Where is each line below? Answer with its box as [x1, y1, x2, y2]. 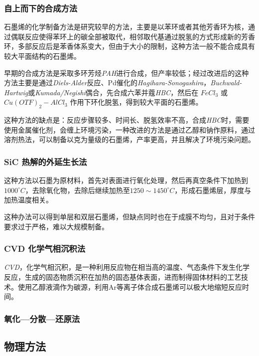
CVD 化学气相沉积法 [4, 242, 86, 255]
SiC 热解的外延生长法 [4, 155, 87, 168]
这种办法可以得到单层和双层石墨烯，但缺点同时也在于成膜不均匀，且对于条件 [4, 211, 255, 221]
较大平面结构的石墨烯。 [4, 51, 81, 61]
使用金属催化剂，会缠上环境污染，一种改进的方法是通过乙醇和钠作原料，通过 [4, 124, 255, 135]
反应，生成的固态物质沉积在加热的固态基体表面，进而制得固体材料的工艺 [4, 271, 241, 282]
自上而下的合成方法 [4, 1, 78, 14]
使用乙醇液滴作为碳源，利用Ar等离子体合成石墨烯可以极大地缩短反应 [17, 281, 242, 292]
